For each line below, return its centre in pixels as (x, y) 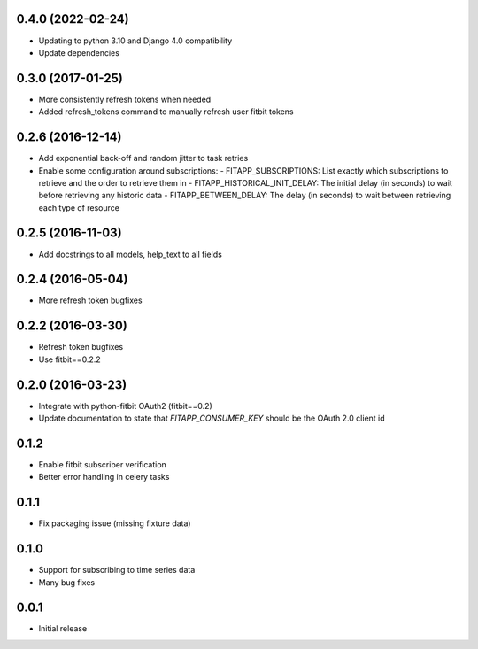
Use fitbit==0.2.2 (69, 359)
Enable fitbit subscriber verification (103, 464)
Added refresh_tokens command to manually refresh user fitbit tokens (166, 112)
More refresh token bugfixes (90, 300)
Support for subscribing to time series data (117, 570)
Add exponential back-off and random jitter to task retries (143, 158)
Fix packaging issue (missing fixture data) (115, 523)
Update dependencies (79, 52)
